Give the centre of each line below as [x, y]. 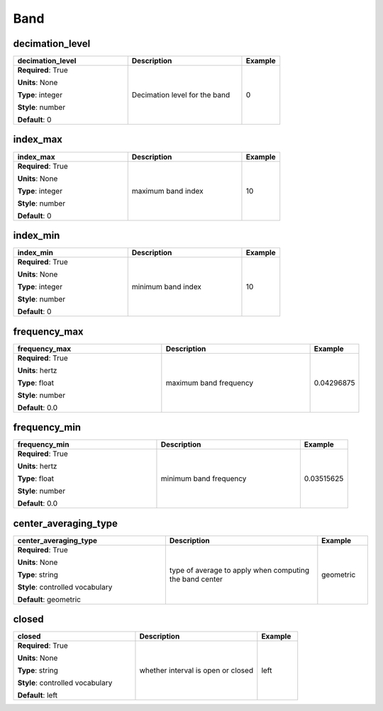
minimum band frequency [204, 478]
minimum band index [167, 287]
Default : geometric [49, 599]
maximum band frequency [210, 383]
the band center [196, 579]
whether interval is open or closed [196, 671]
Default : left [38, 695]
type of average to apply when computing [239, 570]
